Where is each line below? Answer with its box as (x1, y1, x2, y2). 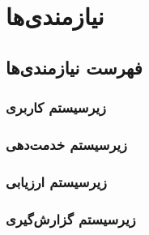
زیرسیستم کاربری (6, 97, 106, 117)
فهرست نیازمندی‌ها (6, 54, 143, 79)
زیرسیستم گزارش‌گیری (6, 208, 136, 229)
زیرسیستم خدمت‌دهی (6, 134, 127, 154)
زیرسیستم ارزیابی (6, 171, 107, 191)
